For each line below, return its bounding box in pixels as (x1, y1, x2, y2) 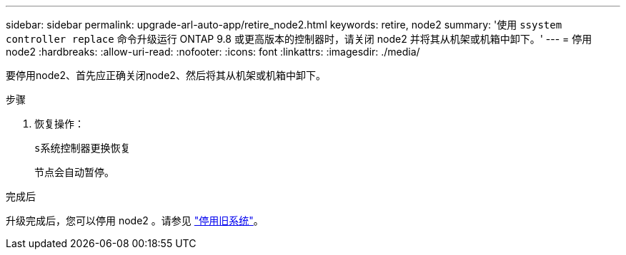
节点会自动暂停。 (34, 166, 114, 178)
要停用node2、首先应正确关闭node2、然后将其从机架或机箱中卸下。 (6, 69, 326, 81)
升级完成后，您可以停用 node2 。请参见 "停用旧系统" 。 (6, 214, 264, 227)
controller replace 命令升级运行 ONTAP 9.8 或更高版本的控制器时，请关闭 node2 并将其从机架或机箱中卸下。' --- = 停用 (6, 33, 592, 45)
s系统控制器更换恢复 (34, 142, 131, 154)
